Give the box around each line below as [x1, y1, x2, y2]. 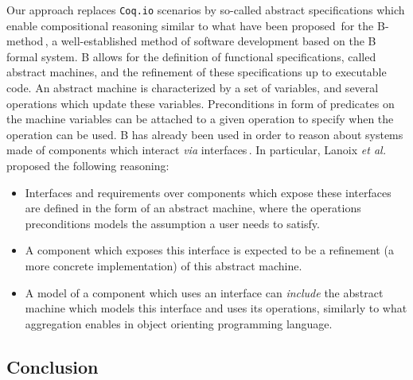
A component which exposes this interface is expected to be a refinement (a [25, 242, 394, 258]
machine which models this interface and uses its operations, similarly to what [25, 300, 407, 316]
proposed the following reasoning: [6, 157, 169, 173]
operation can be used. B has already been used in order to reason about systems [6, 126, 403, 142]
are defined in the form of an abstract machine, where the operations [25, 200, 361, 216]
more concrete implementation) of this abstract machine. [25, 257, 302, 273]
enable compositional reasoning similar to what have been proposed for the [6, 17, 374, 33]
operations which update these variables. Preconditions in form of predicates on [6, 95, 395, 111]
